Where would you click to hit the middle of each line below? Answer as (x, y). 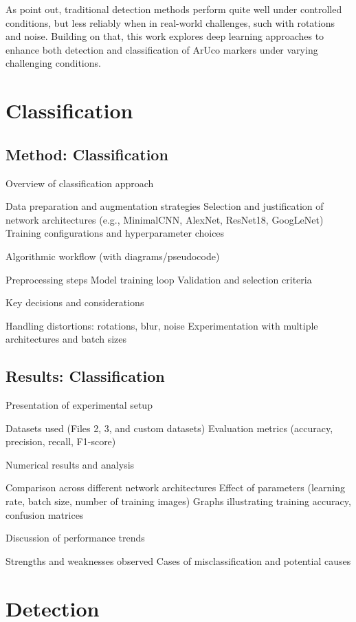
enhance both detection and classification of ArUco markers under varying (162, 49)
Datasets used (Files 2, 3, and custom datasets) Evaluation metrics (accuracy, (169, 428)
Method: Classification (87, 154)
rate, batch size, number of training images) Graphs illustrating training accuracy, (178, 501)
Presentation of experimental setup (79, 405)
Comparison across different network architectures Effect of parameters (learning (176, 487)
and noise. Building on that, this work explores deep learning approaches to (165, 36)
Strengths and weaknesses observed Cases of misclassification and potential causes (178, 560)
